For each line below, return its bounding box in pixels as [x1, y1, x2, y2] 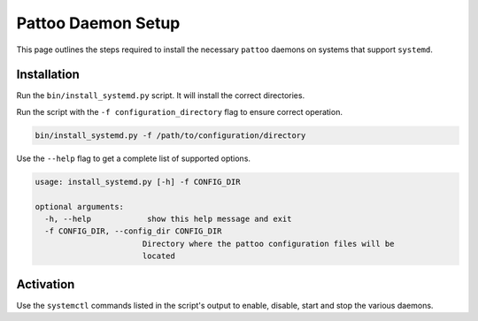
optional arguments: [35, 202, 124, 211]
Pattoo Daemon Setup [16, 13, 181, 33]
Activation [16, 277, 75, 292]
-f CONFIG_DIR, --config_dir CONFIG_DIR [44, 226, 222, 236]
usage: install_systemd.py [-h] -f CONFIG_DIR [35, 177, 241, 187]
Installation [16, 67, 80, 82]
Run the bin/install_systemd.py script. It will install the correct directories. [16, 90, 305, 101]
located [142, 251, 176, 261]
